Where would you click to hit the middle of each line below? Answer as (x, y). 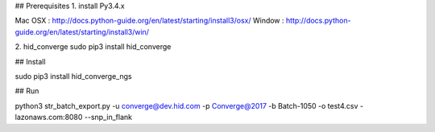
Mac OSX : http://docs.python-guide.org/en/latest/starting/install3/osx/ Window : (150, 21)
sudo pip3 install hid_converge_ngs (73, 76)
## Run (27, 91)
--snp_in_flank (108, 118)
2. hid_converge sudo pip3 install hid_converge (93, 47)
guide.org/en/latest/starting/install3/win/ (82, 31)
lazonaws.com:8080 (49, 118)
